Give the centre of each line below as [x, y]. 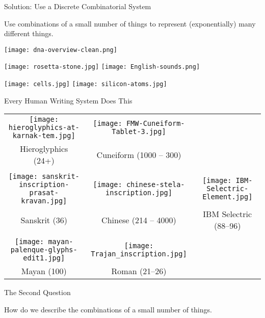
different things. [29, 33]
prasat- [44, 193]
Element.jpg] [228, 197]
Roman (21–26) [139, 271]
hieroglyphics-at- [44, 128]
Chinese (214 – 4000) [139, 220]
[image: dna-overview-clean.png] [61, 50]
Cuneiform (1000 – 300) [139, 154]
